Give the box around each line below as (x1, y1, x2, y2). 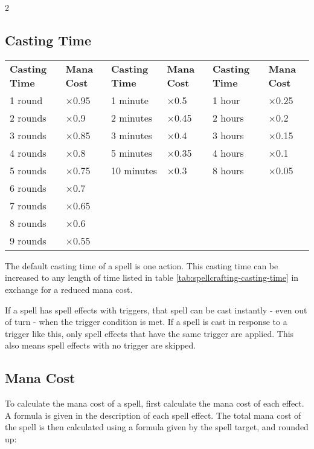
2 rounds (10, 110, 46, 125)
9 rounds (10, 233, 46, 247)
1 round (10, 93, 43, 107)
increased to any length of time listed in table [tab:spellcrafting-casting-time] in (5, 271, 299, 284)
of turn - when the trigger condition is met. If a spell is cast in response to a (5, 315, 287, 328)
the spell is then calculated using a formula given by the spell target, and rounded (5, 421, 309, 433)
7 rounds (10, 198, 46, 212)
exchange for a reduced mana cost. (5, 283, 133, 295)
